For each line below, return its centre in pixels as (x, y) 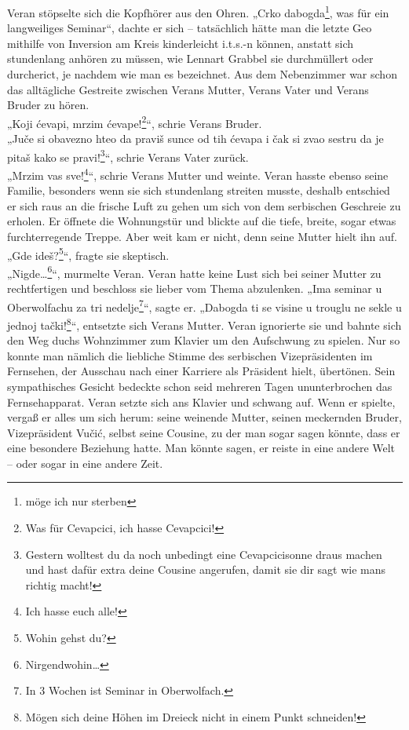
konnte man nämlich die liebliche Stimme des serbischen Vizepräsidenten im (190, 355)
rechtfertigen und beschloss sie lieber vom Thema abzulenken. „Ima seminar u (195, 288)
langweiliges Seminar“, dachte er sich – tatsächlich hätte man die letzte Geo (190, 28)
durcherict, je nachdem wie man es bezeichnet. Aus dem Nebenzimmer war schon (202, 74)
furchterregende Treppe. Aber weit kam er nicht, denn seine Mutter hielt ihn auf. (202, 236)
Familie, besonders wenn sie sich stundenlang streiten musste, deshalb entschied (199, 190)
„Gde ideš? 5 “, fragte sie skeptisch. (88, 254)
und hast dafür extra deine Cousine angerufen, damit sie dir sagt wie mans (206, 569)
